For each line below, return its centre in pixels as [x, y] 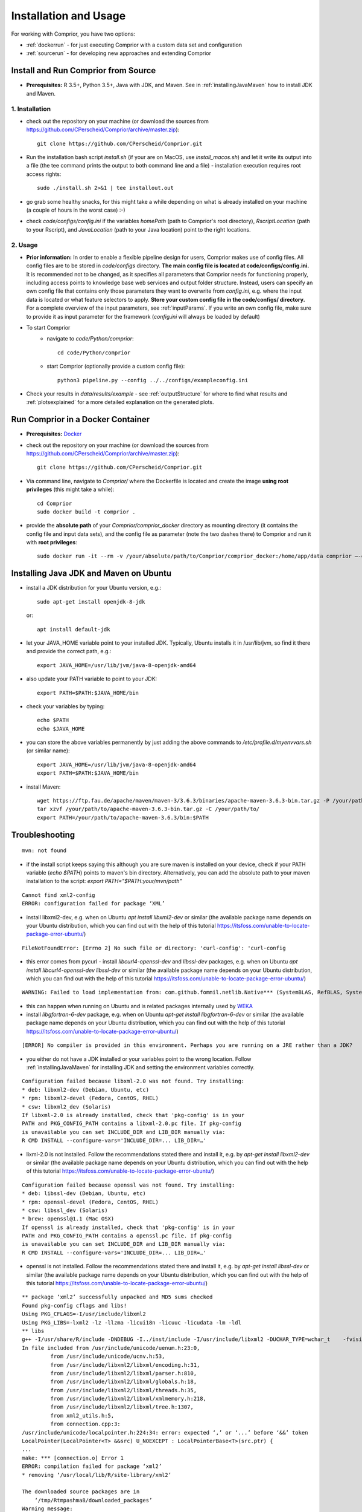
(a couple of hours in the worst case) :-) [76, 210]
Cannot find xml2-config [59, 895]
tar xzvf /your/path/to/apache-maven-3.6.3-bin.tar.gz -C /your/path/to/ [148, 809]
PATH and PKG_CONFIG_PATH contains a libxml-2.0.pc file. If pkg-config [132, 1124]
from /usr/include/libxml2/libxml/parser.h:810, [124, 1373]
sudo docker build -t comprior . [86, 512]
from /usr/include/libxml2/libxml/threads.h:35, [124, 1390]
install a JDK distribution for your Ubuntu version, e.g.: [94, 588]
